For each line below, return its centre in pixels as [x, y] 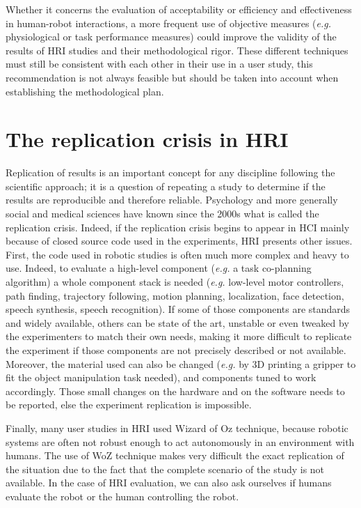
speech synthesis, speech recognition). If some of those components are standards [178, 309]
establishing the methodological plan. [85, 91]
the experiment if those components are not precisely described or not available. [176, 350]
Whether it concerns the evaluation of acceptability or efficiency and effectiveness [179, 9]
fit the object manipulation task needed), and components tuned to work [161, 377]
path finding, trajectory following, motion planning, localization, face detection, [175, 295]
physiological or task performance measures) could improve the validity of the [171, 37]
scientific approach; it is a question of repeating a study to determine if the [166, 186]
